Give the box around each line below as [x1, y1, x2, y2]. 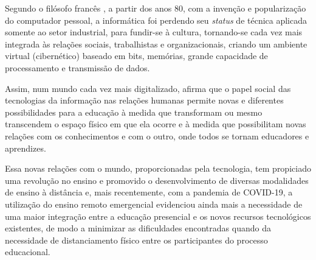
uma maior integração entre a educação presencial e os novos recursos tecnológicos [5, 209, 311, 222]
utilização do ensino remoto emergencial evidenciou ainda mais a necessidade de [5, 197, 303, 210]
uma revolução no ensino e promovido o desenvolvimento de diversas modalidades [5, 174, 309, 186]
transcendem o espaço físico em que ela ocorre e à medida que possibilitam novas [5, 118, 306, 130]
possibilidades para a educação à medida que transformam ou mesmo [5, 105, 263, 118]
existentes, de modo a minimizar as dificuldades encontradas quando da [5, 222, 271, 234]
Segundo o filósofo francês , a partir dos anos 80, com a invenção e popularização [5, 2, 306, 14]
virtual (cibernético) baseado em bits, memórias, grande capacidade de [5, 49, 268, 62]
